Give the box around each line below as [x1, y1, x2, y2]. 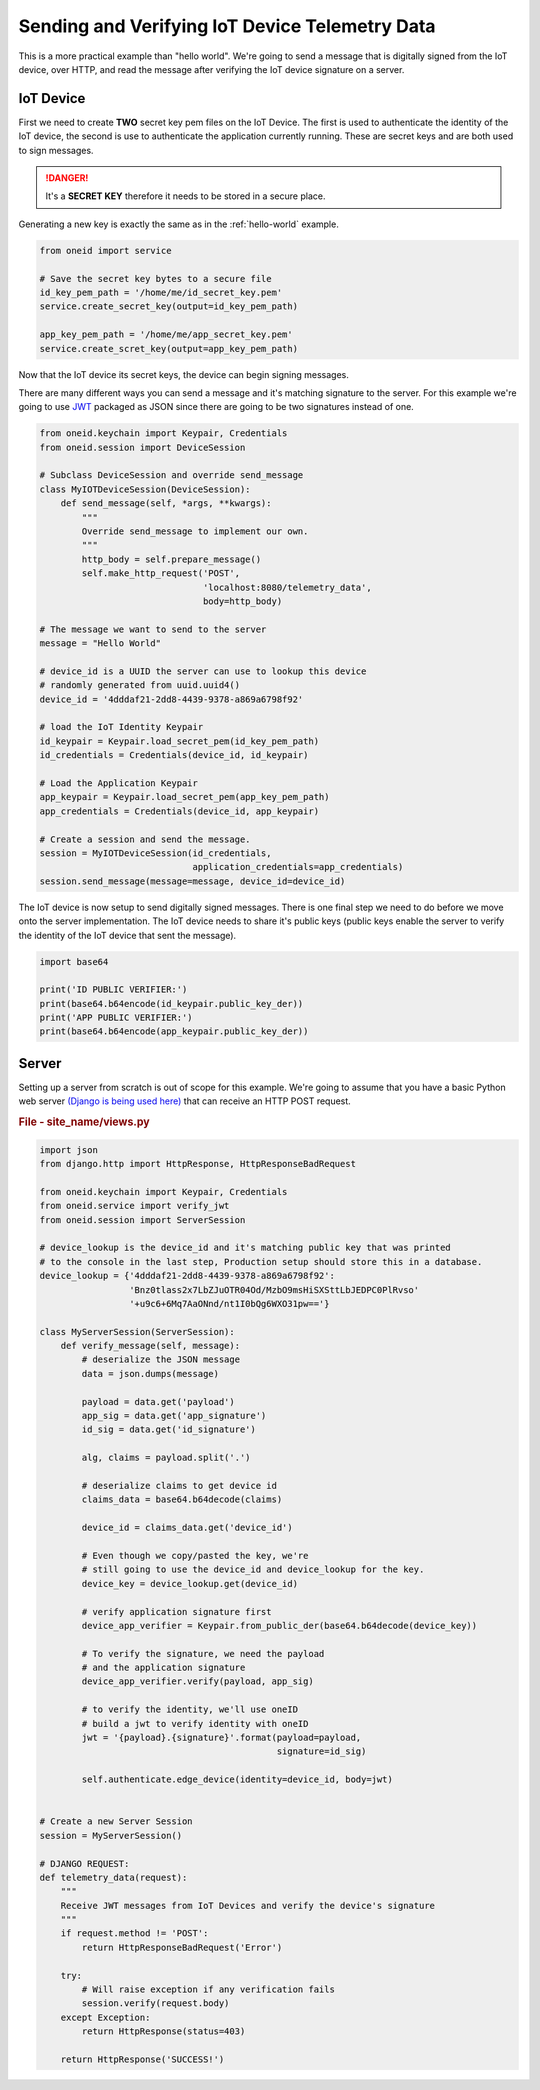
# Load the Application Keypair [39, 778, 199, 789]
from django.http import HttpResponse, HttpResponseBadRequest [39, 1158, 357, 1169]
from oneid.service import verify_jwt [39, 1200, 230, 1212]
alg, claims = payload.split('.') [81, 1452, 251, 1464]
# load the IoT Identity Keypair [39, 721, 204, 733]
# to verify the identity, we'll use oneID [81, 1704, 299, 1715]
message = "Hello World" [39, 638, 162, 649]
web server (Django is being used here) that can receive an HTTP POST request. [18, 1095, 352, 1107]
